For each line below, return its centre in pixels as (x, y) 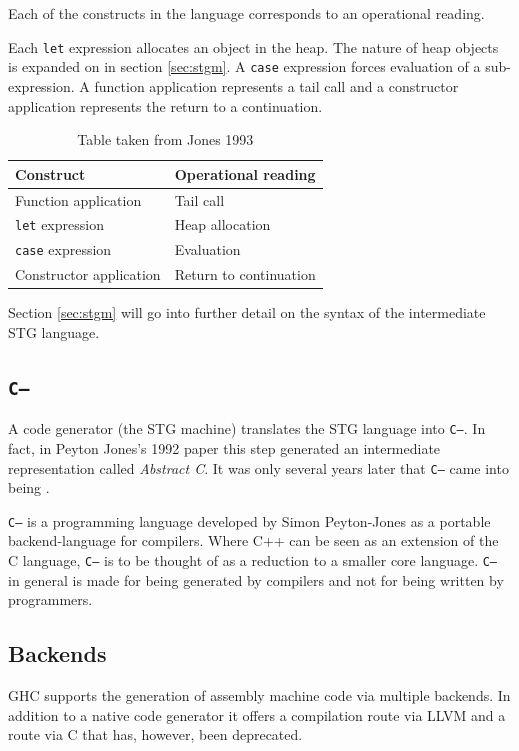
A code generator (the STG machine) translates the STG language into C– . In (247, 428)
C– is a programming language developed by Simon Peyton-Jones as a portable (249, 520)
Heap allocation (222, 224)
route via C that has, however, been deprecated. (155, 734)
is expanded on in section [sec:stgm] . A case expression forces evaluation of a (244, 66)
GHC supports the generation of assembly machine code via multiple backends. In (259, 695)
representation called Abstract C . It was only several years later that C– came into (258, 467)
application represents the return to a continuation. (165, 105)
